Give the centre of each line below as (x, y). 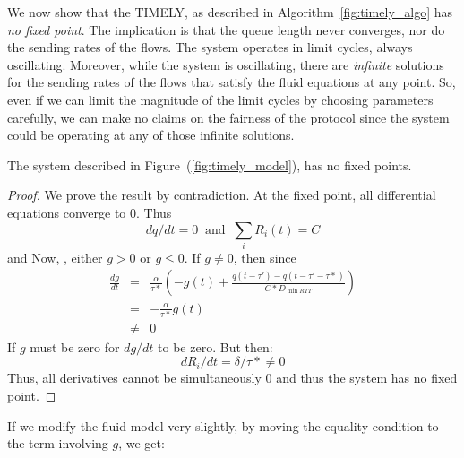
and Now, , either (55, 257)
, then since (265, 257)
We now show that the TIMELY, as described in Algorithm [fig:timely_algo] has (230, 12)
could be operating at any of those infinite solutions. (151, 135)
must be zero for (75, 346)
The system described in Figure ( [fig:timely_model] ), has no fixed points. (210, 164)
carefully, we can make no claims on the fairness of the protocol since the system (228, 117)
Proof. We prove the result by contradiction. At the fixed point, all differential (222, 195)
